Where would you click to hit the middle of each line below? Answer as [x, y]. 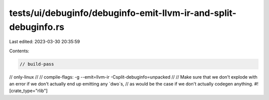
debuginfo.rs [37, 27]
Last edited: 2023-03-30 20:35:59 [45, 42]
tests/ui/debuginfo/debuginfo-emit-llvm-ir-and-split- [123, 13]
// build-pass [37, 64]
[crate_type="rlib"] [28, 91]
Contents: [19, 51]
